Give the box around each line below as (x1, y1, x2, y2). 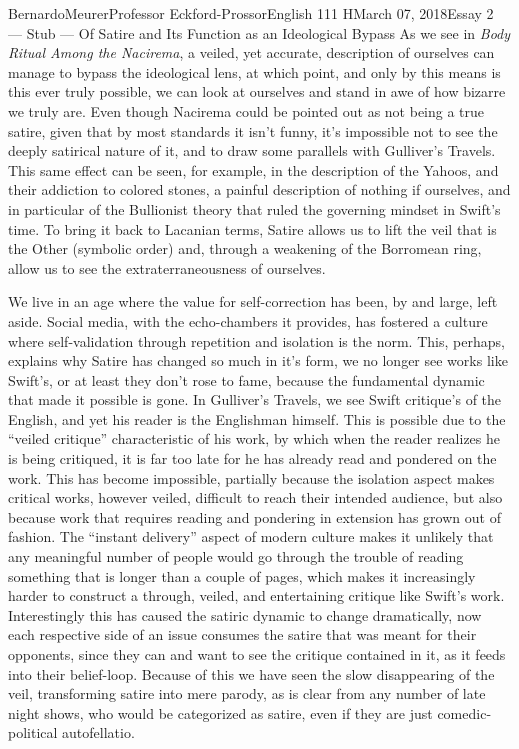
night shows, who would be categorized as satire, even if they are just (8, 702, 433, 723)
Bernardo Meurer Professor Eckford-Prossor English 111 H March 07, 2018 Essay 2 (8, 3, 494, 23)
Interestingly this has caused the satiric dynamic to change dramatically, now (8, 604, 482, 625)
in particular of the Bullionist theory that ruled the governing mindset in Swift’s (8, 198, 501, 219)
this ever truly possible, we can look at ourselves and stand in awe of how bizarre (8, 81, 506, 102)
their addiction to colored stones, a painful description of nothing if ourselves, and (8, 179, 511, 200)
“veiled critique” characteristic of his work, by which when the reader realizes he (8, 428, 501, 449)
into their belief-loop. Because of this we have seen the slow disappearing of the (8, 663, 495, 684)
